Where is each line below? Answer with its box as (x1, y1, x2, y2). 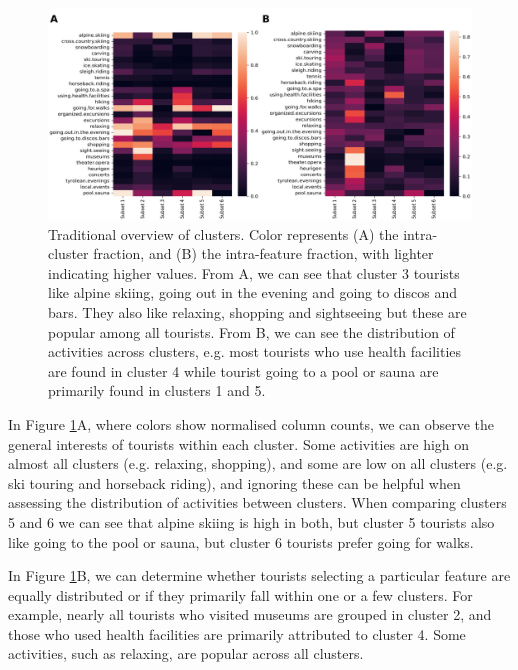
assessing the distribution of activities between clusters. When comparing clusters (8, 492, 507, 513)
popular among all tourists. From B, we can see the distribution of (48, 321, 455, 342)
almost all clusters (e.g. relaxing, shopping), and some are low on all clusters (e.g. (8, 453, 508, 474)
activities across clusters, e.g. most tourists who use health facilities (48, 341, 462, 362)
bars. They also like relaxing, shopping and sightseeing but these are (48, 301, 467, 322)
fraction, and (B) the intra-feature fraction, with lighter (93, 243, 434, 264)
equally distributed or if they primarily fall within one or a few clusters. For (8, 584, 473, 605)
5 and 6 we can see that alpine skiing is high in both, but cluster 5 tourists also (8, 511, 495, 532)
